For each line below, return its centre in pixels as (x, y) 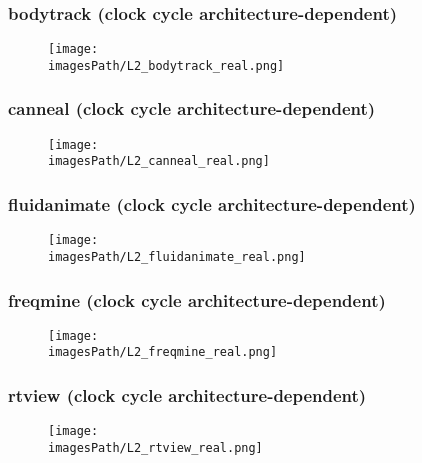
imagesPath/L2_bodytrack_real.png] (166, 65)
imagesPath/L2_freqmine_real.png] (163, 352)
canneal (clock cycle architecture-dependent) (192, 108)
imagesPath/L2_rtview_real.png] (155, 448)
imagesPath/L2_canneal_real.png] (159, 161)
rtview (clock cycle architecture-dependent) (187, 395)
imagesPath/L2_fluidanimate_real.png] (177, 256)
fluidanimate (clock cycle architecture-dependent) (212, 203)
